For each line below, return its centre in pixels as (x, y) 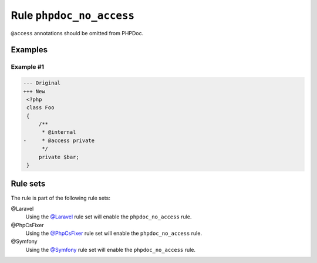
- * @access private (59, 140)
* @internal (59, 132)
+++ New (34, 91)
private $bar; (59, 157)
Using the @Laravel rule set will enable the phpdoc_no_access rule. (109, 217)
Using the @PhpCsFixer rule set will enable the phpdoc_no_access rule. (114, 233)
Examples (29, 50)
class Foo (41, 108)
